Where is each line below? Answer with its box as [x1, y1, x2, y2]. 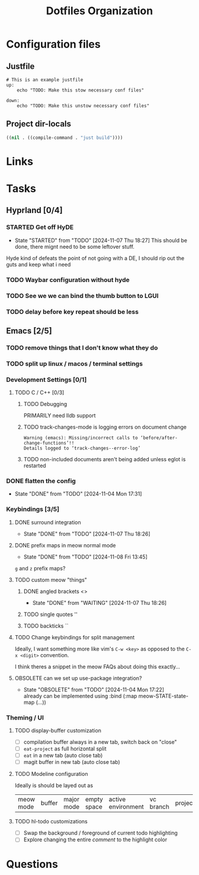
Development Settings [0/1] [6, 375, 87, 383]
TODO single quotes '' [23, 610, 78, 618]
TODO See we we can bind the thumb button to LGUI [6, 291, 159, 300]
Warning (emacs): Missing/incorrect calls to [23, 435, 138, 441]
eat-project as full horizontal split [23, 745, 107, 752]
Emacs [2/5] [6, 325, 52, 336]
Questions [6, 857, 58, 871]
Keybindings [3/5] [6, 505, 60, 513]
